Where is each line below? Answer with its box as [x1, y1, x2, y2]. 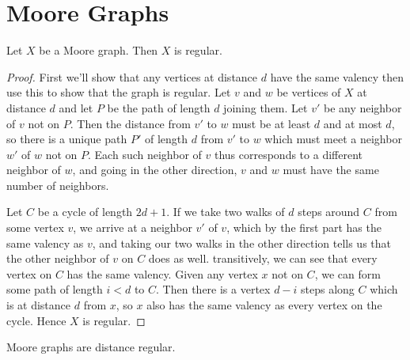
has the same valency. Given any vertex [66, 265, 258, 282]
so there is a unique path [6, 131, 127, 147]
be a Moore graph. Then [39, 42, 158, 59]
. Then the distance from [70, 115, 191, 131]
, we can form [314, 265, 381, 282]
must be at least [232, 115, 311, 131]
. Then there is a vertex [156, 281, 271, 297]
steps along [301, 281, 355, 297]
